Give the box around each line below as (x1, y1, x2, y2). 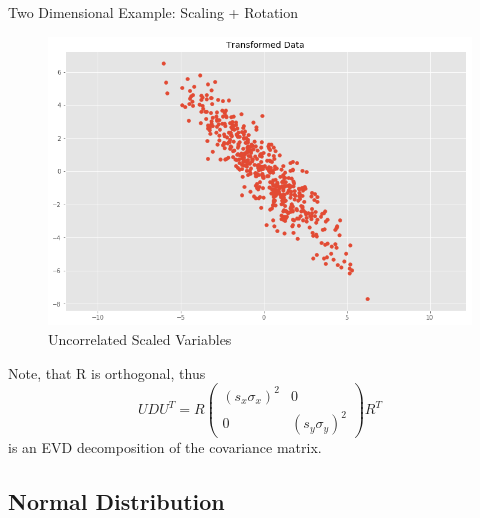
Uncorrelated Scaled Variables (48, 329, 232, 350)
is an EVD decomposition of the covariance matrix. (8, 437, 322, 458)
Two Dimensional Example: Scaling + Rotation (8, 2, 299, 22)
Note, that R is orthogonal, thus (8, 362, 206, 383)
